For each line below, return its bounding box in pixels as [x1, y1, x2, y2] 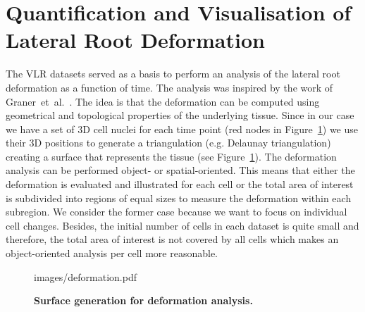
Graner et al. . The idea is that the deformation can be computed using [6, 94, 320, 108]
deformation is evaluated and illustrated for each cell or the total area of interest [6, 177, 354, 192]
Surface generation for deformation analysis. [34, 293, 253, 308]
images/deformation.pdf [34, 269, 137, 284]
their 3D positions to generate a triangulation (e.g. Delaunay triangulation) [6, 135, 331, 150]
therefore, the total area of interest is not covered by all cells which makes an [6, 232, 339, 247]
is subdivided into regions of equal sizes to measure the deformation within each [6, 190, 352, 205]
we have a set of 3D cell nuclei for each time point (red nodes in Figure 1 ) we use [6, 121, 358, 136]
